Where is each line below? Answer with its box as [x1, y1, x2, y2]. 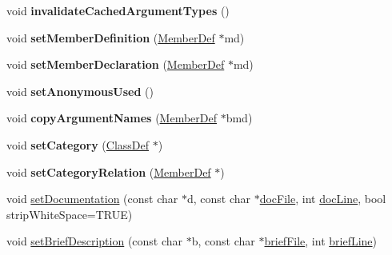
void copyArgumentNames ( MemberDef [6, 110, 217, 126]
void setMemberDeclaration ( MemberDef [6, 56, 225, 73]
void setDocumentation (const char [6, 190, 178, 207]
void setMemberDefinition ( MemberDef [6, 29, 215, 46]
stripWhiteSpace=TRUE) [6, 205, 133, 222]
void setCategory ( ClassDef [6, 136, 150, 153]
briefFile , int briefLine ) [264, 233, 378, 249]
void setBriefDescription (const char [6, 233, 183, 249]
